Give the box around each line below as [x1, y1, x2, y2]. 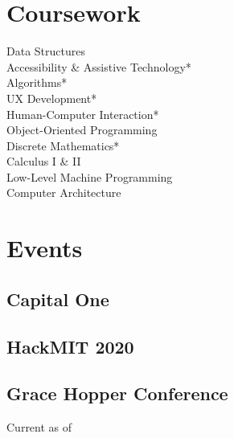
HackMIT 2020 [6, 334, 134, 358]
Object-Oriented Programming [6, 121, 158, 138]
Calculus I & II [6, 153, 81, 170]
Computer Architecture [6, 184, 121, 201]
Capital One [6, 286, 109, 311]
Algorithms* [6, 74, 68, 91]
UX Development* [6, 89, 97, 106]
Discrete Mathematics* [6, 137, 120, 154]
